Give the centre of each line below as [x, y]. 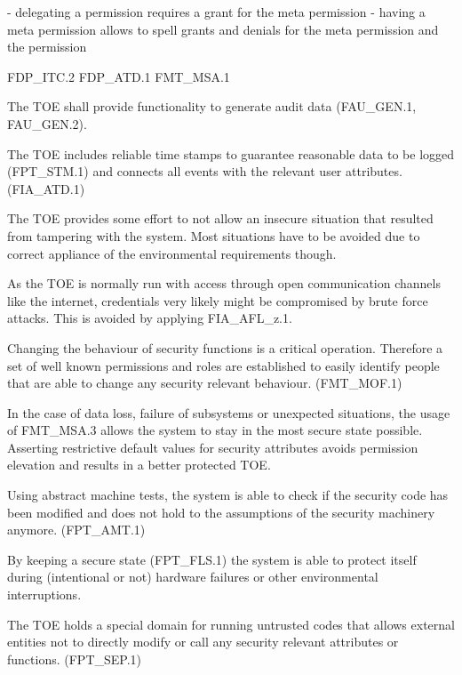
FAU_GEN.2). [47, 123]
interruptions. [44, 595]
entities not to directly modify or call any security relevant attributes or [203, 642]
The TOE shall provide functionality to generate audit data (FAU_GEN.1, [212, 106]
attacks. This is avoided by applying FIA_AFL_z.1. [150, 318]
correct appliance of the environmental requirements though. [172, 253]
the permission [47, 47]
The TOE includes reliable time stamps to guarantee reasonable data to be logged [231, 153]
